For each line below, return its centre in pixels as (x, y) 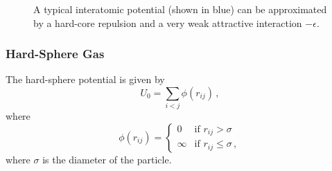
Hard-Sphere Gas (55, 54)
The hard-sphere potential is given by (85, 79)
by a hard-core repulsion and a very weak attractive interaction (168, 22)
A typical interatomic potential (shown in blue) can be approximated (180, 9)
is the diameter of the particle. (107, 159)
